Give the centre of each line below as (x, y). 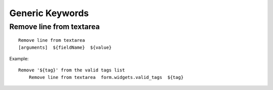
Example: (19, 58)
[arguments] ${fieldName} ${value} (65, 47)
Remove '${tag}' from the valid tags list (72, 70)
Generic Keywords (49, 13)
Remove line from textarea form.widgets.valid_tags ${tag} (106, 77)
